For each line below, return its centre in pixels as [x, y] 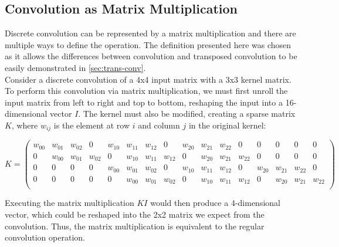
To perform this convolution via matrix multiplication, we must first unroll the [146, 91]
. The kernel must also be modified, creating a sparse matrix [187, 114]
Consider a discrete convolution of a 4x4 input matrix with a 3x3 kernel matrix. [148, 79]
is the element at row [92, 125]
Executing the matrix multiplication [70, 203]
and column [159, 125]
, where [25, 125]
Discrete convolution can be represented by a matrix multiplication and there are [150, 33]
